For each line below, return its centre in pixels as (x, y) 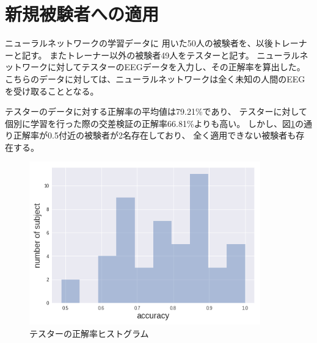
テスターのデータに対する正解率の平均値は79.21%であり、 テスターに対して (156, 111)
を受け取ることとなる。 (52, 91)
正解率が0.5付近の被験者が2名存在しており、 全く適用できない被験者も (155, 135)
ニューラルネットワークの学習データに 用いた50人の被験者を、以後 (139, 43)
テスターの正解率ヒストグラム (89, 333)
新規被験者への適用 (82, 14)
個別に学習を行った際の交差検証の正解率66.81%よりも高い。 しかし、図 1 (150, 123)
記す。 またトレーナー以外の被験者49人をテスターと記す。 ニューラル (161, 55)
